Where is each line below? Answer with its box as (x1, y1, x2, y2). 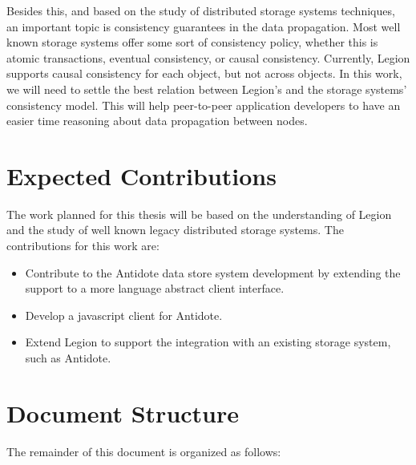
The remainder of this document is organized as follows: (6, 443, 281, 459)
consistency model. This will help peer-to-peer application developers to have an (6, 96, 401, 113)
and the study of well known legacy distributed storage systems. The (6, 221, 344, 238)
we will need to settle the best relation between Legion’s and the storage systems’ (6, 80, 407, 97)
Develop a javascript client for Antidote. (25, 306, 223, 323)
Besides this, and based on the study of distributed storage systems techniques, (6, 2, 395, 18)
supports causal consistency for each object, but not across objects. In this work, (6, 65, 402, 82)
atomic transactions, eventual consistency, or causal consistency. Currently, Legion (6, 49, 410, 66)
